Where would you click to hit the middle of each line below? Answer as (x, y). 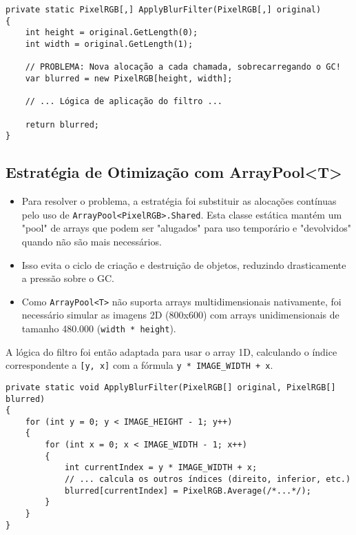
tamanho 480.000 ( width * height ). (99, 328)
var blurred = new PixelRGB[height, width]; (129, 78)
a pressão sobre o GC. (68, 278)
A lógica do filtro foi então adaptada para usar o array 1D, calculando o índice (171, 351)
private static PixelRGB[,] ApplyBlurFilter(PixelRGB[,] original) (164, 10)
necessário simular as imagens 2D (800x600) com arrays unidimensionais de (180, 315)
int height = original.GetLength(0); (112, 33)
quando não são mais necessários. (92, 241)
